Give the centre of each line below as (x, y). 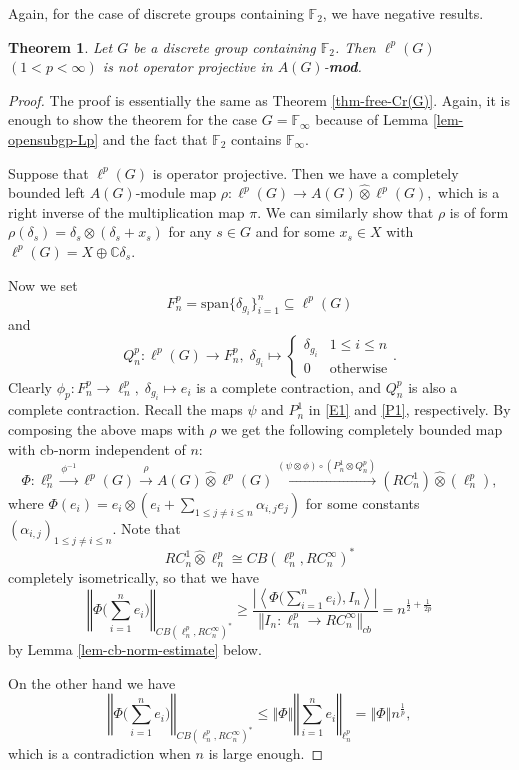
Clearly (30, 386)
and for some (295, 231)
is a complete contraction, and (289, 386)
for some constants (362, 503)
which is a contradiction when (99, 753)
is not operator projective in (187, 66)
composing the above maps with (106, 429)
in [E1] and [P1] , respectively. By (409, 409)
